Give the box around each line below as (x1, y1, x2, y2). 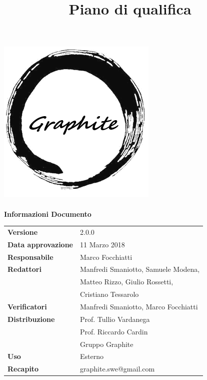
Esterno (80, 351, 103, 361)
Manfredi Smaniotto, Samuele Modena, (80, 264, 200, 274)
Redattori (7, 264, 41, 274)
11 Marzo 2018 (80, 239, 125, 249)
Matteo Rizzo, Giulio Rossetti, (80, 276, 173, 287)
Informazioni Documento (4, 208, 91, 219)
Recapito (7, 363, 39, 374)
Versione (7, 226, 38, 237)
